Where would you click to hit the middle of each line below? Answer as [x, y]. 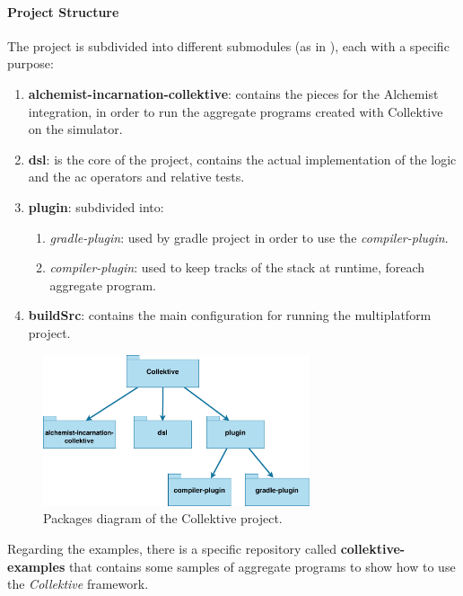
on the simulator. [75, 129]
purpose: [31, 63]
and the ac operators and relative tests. [136, 177]
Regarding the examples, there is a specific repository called [172, 548]
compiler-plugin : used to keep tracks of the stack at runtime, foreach [237, 267]
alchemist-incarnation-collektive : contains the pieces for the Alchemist [233, 93]
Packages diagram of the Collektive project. [163, 518]
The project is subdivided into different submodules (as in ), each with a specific [228, 45]
